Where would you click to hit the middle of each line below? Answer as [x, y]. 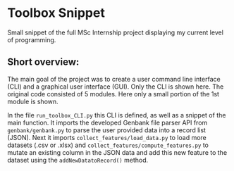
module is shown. [33, 101]
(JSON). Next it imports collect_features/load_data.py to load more [107, 137]
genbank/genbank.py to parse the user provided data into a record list [107, 130]
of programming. [32, 39]
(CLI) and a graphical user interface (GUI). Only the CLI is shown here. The [116, 87]
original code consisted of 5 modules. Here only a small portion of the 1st [113, 94]
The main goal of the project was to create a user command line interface [114, 79]
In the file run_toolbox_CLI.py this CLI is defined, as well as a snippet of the [117, 115]
